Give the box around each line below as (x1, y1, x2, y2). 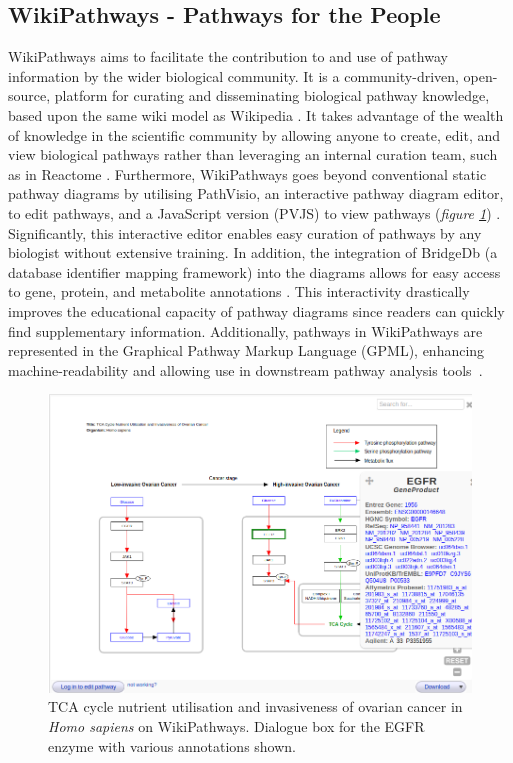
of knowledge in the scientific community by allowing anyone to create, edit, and (8, 124, 501, 145)
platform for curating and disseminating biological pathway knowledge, (54, 85, 490, 106)
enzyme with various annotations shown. (48, 735, 296, 756)
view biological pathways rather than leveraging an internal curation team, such (8, 144, 498, 165)
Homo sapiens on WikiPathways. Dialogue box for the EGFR (48, 716, 425, 737)
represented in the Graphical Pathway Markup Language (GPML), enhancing (8, 340, 485, 361)
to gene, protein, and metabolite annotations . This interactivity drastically (8, 281, 470, 302)
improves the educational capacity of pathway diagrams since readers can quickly (8, 300, 505, 321)
